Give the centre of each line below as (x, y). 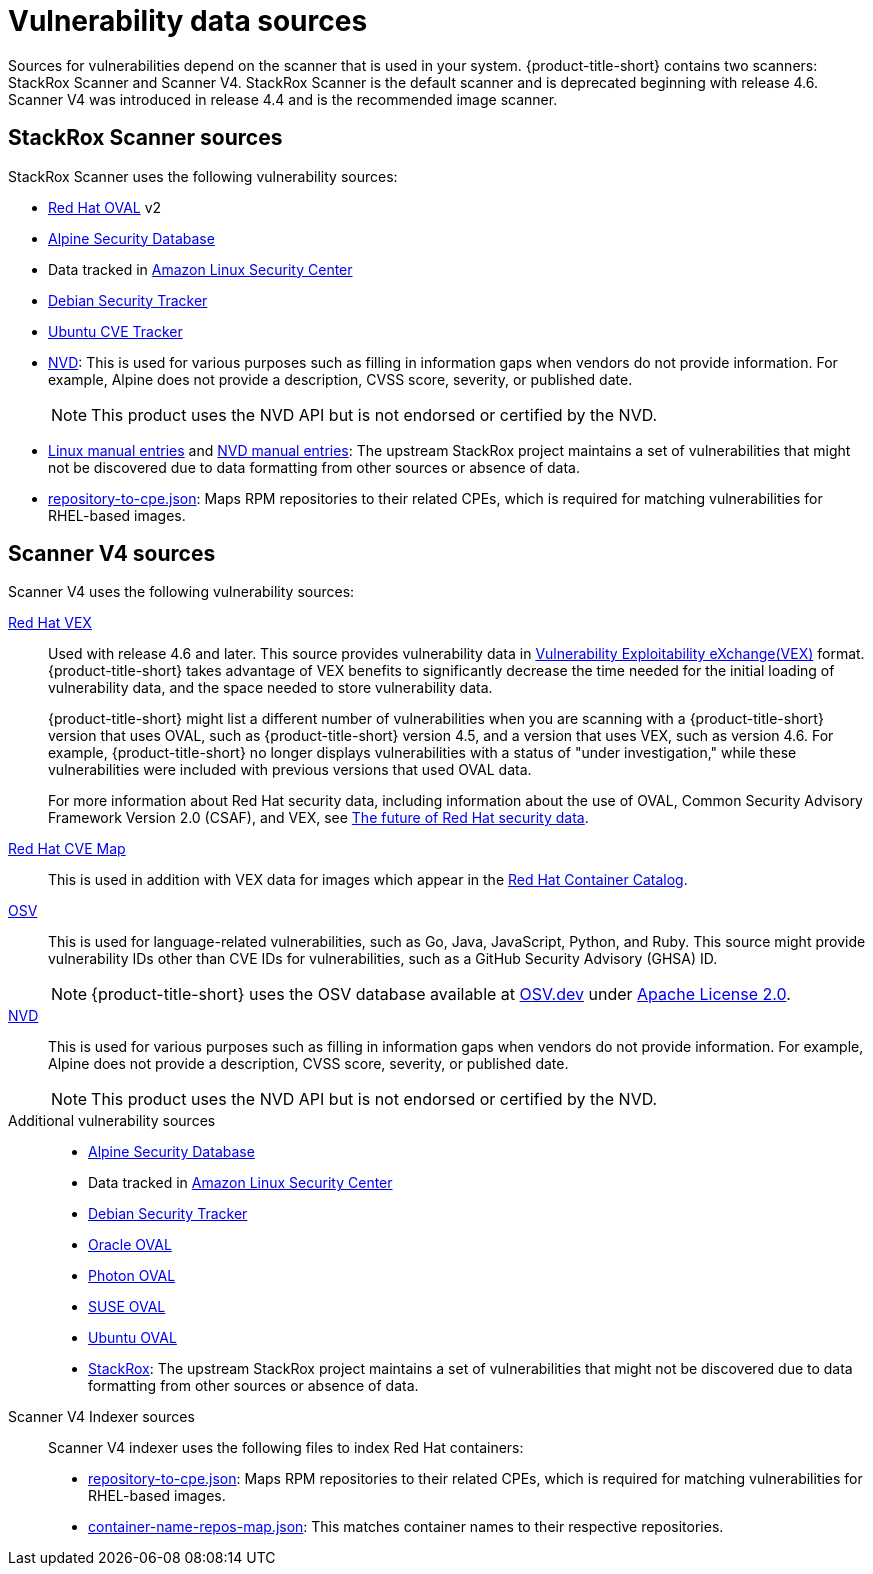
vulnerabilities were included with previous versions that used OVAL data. (290, 770)
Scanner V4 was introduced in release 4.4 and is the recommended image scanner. (283, 99)
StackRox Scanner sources (145, 138)
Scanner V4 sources (112, 554)
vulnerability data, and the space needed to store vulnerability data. (270, 688)
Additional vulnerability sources (112, 1121)
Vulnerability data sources (188, 21)
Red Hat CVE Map (67, 849)
